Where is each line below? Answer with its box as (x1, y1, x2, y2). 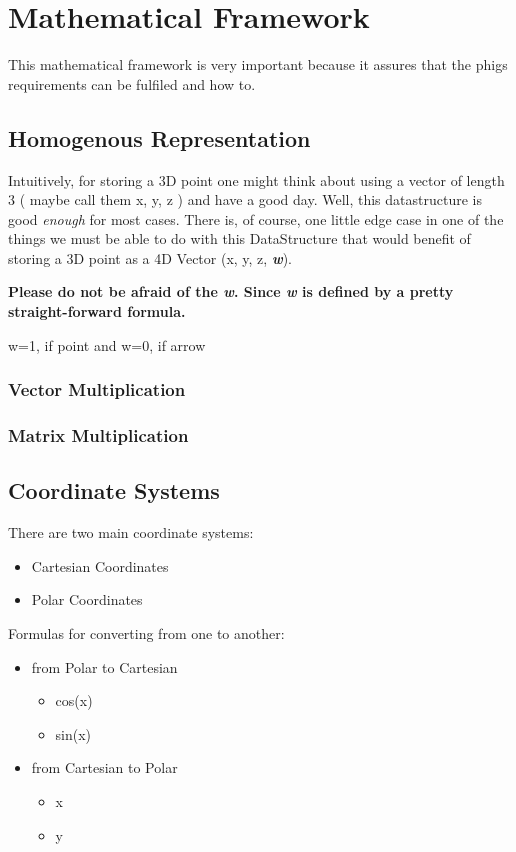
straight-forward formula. (8, 301, 186, 322)
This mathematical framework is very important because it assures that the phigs (8, 54, 508, 75)
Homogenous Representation (8, 122, 311, 153)
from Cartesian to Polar (31, 757, 178, 778)
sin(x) (55, 723, 92, 744)
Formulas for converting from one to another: (8, 622, 285, 643)
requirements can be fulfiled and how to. (8, 73, 256, 94)
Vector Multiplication (8, 377, 186, 402)
